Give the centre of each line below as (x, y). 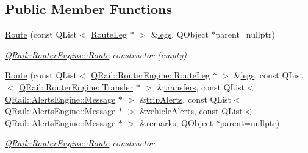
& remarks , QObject (176, 122)
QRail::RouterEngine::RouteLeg (151, 75)
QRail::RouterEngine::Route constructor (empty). (97, 54)
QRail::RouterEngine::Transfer (76, 87)
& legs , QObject (180, 34)
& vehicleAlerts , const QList (191, 111)
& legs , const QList (268, 75)
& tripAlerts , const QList (185, 99)
